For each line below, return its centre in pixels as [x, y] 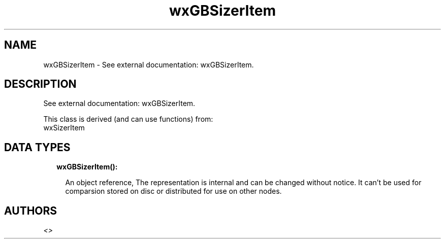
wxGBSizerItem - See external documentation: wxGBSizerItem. [149, 64]
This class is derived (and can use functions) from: [128, 119]
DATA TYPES [37, 147]
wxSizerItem [64, 128]
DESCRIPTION [40, 84]
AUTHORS [31, 211]
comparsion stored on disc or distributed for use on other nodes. [173, 191]
